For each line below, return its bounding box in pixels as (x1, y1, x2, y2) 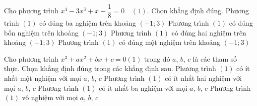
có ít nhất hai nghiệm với (165, 73, 242, 83)
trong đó (144, 53, 170, 64)
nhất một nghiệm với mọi (4, 73, 81, 83)
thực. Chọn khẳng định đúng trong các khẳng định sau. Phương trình (4, 63, 216, 73)
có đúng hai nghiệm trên (171, 27, 247, 37)
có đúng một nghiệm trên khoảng (119, 37, 220, 47)
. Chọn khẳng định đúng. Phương (147, 5, 249, 16)
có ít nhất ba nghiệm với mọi (99, 82, 188, 93)
